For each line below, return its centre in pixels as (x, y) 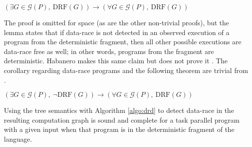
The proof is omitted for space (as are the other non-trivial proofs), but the (117, 22)
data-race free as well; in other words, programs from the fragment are (109, 51)
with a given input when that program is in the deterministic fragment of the (119, 129)
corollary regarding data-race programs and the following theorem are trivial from (126, 70)
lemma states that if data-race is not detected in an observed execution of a (117, 32)
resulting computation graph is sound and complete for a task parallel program (122, 119)
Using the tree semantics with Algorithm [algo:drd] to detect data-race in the (119, 110)
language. (18, 138)
